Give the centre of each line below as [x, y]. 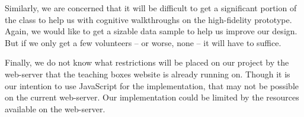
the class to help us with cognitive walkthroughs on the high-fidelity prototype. [148, 19]
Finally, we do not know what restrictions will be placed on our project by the [147, 62]
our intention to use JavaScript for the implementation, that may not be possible [152, 85]
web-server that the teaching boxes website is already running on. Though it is [148, 74]
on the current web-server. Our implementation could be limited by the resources [152, 97]
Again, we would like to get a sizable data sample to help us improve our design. [151, 31]
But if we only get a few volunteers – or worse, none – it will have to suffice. [143, 42]
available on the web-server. [55, 108]
